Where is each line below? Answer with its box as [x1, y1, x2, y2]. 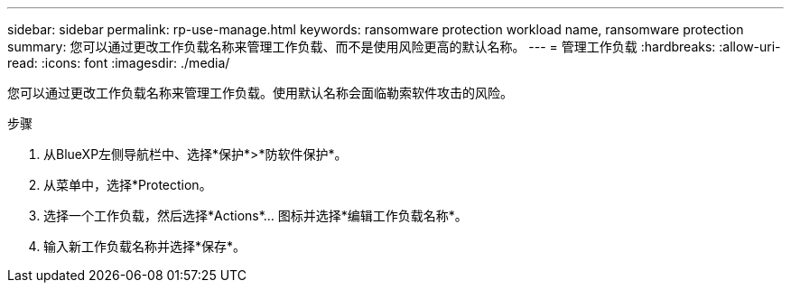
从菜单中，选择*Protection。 [43, 177, 212, 192]
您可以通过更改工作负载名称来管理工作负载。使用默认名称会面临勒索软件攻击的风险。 [7, 85, 513, 100]
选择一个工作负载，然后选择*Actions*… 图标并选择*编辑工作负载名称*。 [43, 208, 468, 223]
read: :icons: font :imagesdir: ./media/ [7, 55, 230, 70]
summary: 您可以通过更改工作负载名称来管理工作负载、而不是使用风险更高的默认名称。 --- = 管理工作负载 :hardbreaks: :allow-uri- [7, 39, 781, 54]
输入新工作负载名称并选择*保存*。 [43, 239, 247, 254]
